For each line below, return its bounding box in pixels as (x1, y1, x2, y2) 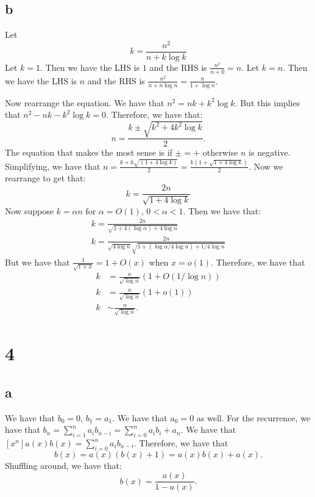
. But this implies (235, 96, 300, 109)
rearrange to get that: (5, 172, 86, 184)
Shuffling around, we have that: (5, 459, 122, 471)
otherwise (202, 146, 238, 159)
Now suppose (5, 204, 54, 217)
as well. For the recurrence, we (196, 411, 311, 424)
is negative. (249, 146, 291, 159)
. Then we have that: (183, 204, 261, 217)
